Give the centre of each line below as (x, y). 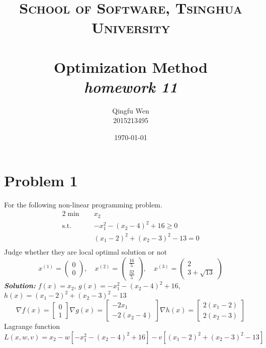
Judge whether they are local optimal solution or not (85, 251)
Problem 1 (41, 180)
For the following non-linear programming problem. (83, 204)
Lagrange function (32, 326)
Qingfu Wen (131, 110)
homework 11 (131, 86)
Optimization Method (131, 67)
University (131, 27)
